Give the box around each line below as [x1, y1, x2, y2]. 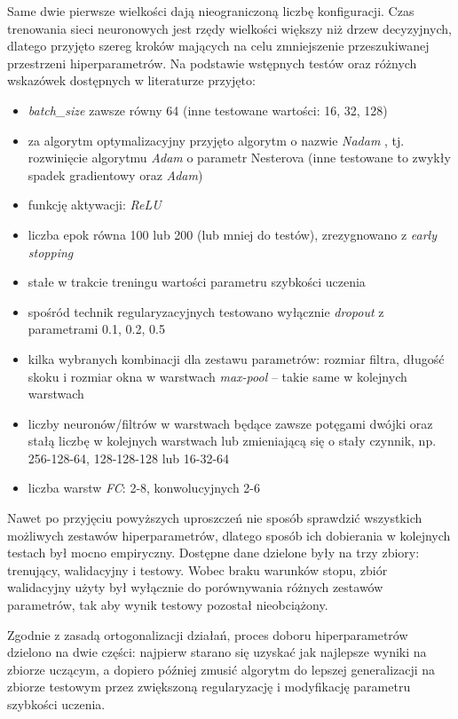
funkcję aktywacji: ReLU [28, 195, 162, 214]
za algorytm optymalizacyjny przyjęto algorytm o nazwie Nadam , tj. [28, 130, 405, 149]
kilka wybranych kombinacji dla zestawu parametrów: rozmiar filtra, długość [28, 349, 445, 367]
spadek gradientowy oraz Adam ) [28, 165, 203, 184]
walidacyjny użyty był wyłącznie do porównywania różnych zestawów [7, 578, 383, 597]
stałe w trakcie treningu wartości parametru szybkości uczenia [28, 273, 366, 291]
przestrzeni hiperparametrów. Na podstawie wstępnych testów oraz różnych [7, 53, 417, 72]
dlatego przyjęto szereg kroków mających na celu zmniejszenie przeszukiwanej [7, 36, 430, 55]
